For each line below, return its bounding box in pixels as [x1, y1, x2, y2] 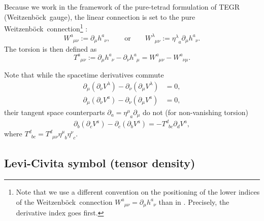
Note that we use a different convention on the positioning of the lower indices [16, 187, 260, 197]
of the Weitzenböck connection [16, 196, 113, 207]
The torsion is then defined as [4, 43, 97, 54]
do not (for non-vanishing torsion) [142, 106, 248, 117]
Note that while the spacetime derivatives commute [4, 69, 164, 80]
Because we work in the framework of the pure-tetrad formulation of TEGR [4, 2, 240, 12]
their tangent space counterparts [4, 106, 105, 117]
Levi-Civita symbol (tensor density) [4, 155, 195, 171]
